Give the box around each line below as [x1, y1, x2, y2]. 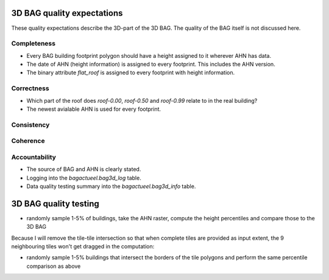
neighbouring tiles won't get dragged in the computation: [11, 243, 155, 250]
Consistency [11, 121, 50, 129]
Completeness [11, 40, 56, 48]
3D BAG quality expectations [11, 8, 123, 18]
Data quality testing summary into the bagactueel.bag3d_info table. [26, 183, 196, 190]
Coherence [11, 137, 45, 145]
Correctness [11, 84, 49, 93]
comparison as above [26, 262, 81, 270]
